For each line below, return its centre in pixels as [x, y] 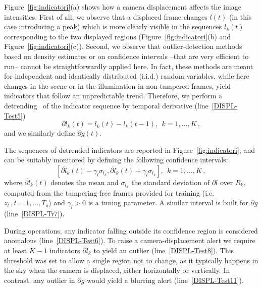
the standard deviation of [170, 182]
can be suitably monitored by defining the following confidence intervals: [116, 160]
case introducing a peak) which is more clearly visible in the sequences [113, 26]
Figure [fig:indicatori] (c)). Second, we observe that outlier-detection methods [123, 46]
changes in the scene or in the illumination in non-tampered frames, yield [118, 85]
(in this [240, 16]
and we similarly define [40, 133]
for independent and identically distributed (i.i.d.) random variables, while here [127, 76]
